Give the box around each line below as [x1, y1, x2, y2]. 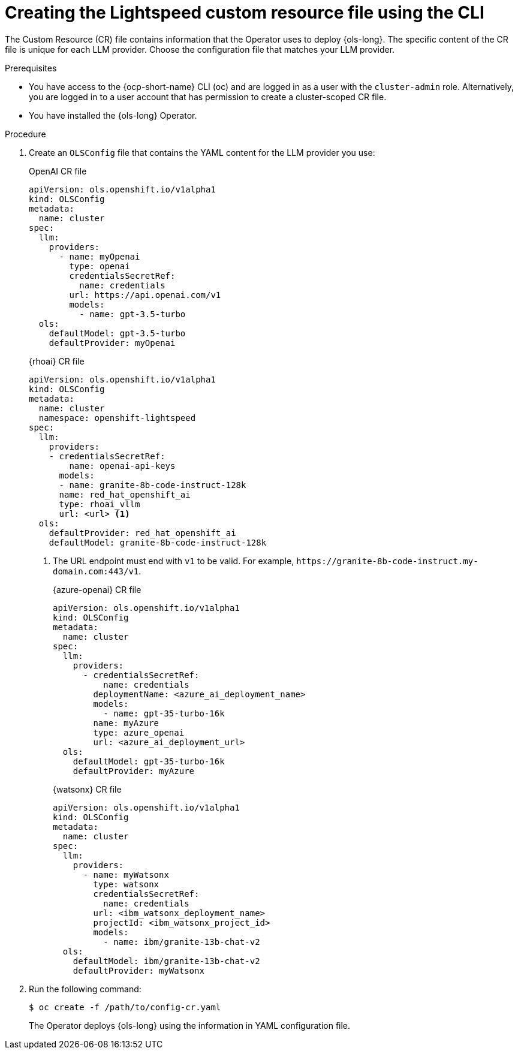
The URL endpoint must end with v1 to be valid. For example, [53, 555, 294, 566]
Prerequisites [5, 62, 57, 73]
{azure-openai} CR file [53, 584, 141, 595]
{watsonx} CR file [53, 784, 122, 794]
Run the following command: [29, 983, 141, 994]
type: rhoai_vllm [59, 499, 140, 509]
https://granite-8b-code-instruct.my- [296, 556, 478, 566]
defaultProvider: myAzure [73, 766, 195, 776]
